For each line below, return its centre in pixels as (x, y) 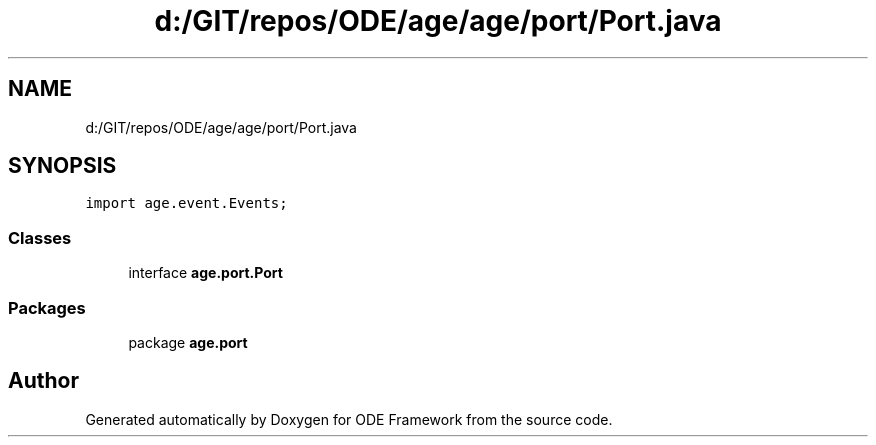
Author (43, 381)
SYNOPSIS (62, 166)
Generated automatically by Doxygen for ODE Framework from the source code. (349, 419)
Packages (47, 307)
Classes (40, 237)
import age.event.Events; (186, 203)
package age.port (188, 342)
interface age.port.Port (205, 273)
